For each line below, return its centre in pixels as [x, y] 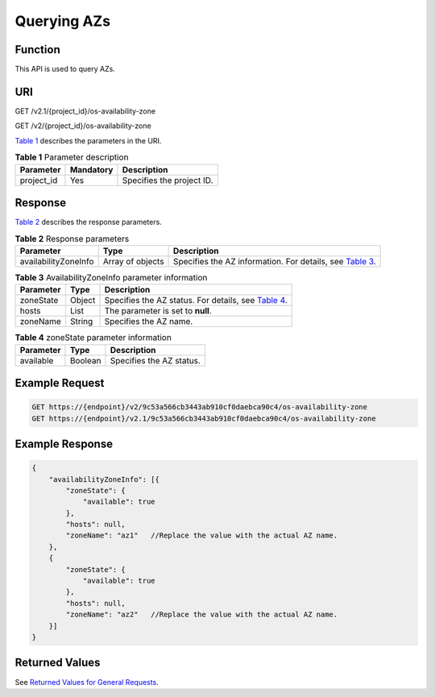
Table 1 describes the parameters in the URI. [88, 140]
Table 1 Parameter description [72, 157]
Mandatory [91, 169]
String [81, 322]
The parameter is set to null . [158, 311]
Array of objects [133, 261]
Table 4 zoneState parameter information [93, 338]
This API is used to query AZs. [65, 69]
